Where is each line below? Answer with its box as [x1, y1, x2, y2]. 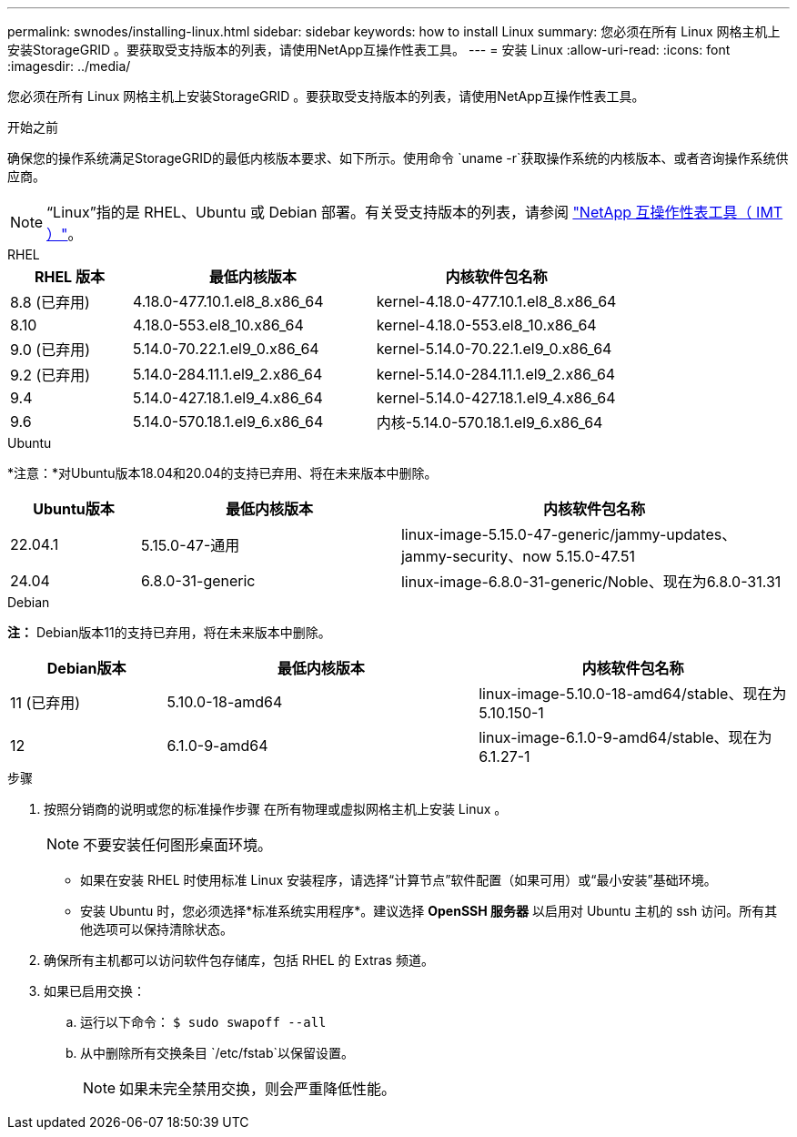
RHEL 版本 [34, 268, 105, 286]
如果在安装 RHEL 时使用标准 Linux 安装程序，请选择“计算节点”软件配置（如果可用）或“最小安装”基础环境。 [80, 872, 717, 888]
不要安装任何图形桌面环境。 [83, 836, 273, 854]
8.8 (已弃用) [10, 293, 90, 311]
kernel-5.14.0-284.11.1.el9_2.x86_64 [376, 365, 616, 383]
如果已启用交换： [44, 983, 146, 999]
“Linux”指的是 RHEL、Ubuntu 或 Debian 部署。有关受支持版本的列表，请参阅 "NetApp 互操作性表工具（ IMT [46, 203, 783, 221]
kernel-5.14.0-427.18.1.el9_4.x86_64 [376, 389, 616, 407]
